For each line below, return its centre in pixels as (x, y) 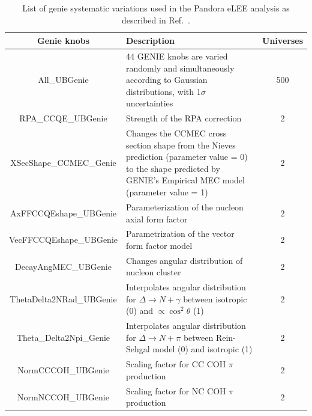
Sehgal (138, 349)
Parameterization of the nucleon (185, 206)
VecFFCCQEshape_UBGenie (64, 240)
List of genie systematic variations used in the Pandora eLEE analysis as (156, 8)
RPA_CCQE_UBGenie (63, 118)
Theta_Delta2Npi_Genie (63, 337)
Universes (283, 41)
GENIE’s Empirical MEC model (185, 180)
